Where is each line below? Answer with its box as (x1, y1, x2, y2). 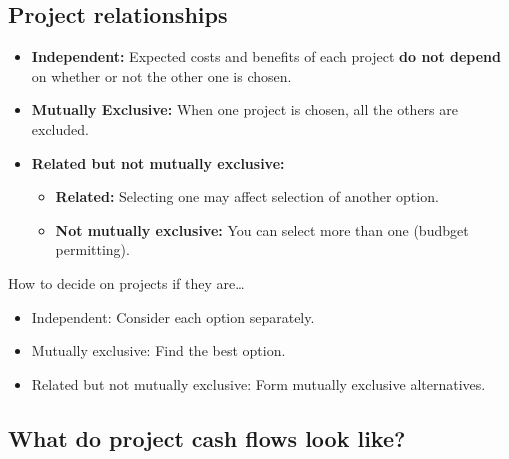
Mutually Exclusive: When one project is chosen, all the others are (31, 99, 458, 120)
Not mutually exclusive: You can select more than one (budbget (55, 219, 469, 240)
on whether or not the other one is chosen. (31, 65, 292, 86)
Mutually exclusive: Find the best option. (31, 340, 286, 361)
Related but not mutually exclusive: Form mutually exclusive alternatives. (31, 373, 486, 394)
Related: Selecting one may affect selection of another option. (55, 186, 439, 207)
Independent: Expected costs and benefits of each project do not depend (31, 46, 502, 67)
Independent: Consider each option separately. (31, 306, 315, 327)
